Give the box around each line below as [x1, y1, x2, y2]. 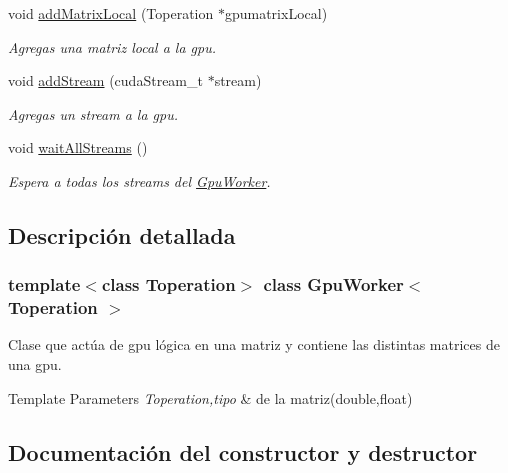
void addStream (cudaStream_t [8, 70, 203, 91]
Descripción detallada [8, 219, 236, 250]
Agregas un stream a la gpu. [8, 103, 179, 124]
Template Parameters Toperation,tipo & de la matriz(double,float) [8, 387, 413, 408]
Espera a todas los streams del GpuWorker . [8, 170, 271, 191]
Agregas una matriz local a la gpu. [8, 36, 216, 57]
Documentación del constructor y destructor [8, 436, 478, 467]
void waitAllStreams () [8, 137, 148, 158]
